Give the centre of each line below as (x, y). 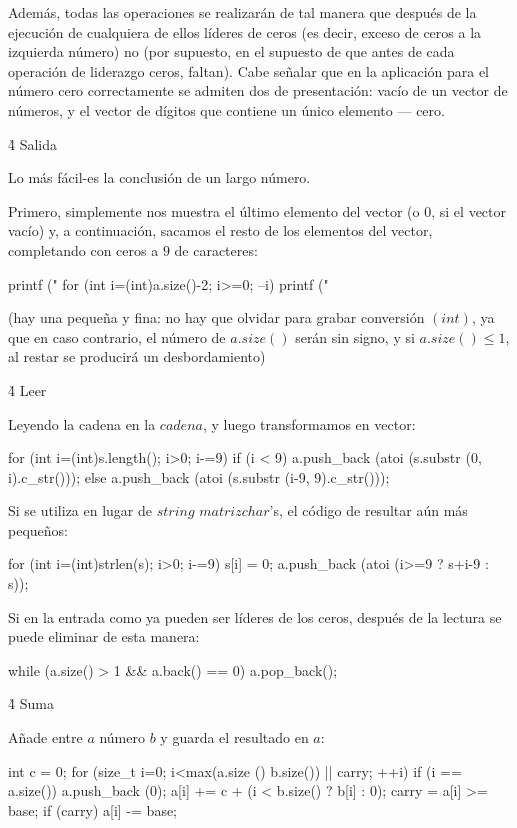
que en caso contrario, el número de (117, 336)
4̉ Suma (31, 703)
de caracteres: (216, 249)
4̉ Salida (33, 143)
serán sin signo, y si (355, 336)
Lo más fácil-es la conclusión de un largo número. (159, 177)
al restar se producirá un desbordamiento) (137, 356)
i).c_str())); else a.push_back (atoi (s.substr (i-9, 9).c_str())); (199, 476)
